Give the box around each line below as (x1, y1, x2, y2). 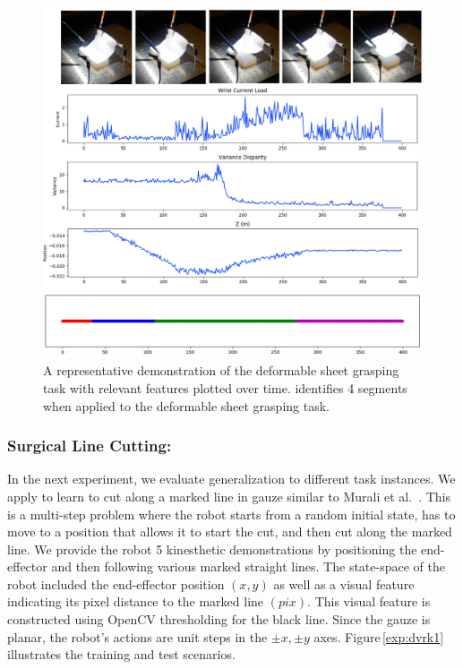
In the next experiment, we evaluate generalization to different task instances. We (7, 469, 456, 488)
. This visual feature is (307, 592, 431, 611)
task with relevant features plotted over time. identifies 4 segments (43, 378, 407, 397)
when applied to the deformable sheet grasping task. (43, 396, 330, 415)
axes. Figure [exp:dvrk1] (313, 627, 444, 646)
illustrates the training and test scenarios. (7, 645, 236, 664)
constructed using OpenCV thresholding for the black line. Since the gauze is (7, 610, 431, 629)
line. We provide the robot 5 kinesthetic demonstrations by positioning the (7, 539, 417, 558)
